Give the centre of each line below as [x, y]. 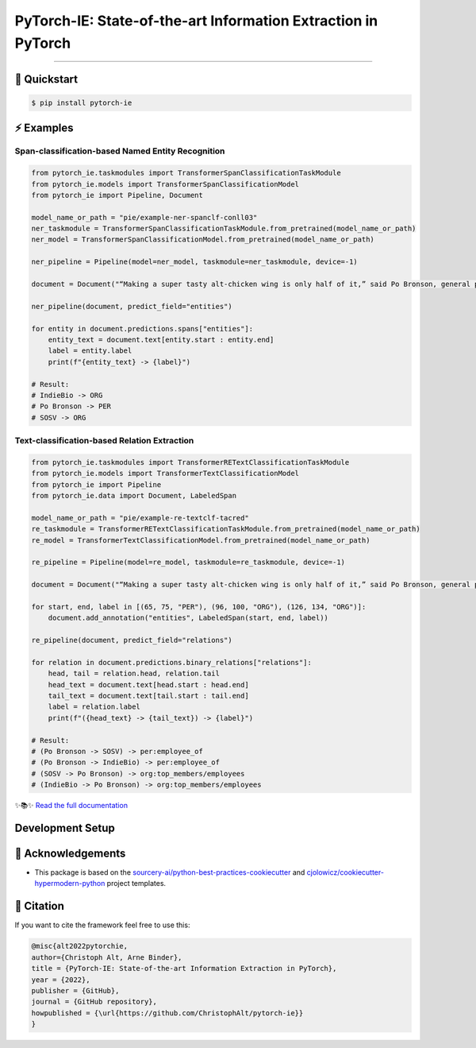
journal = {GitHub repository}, [94, 1002]
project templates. [136, 884]
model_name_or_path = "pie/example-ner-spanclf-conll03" [144, 217]
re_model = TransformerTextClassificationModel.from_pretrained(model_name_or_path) [201, 540]
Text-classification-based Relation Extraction [104, 441]
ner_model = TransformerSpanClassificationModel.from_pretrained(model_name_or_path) [203, 240]
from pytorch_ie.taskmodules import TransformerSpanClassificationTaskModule [186, 173]
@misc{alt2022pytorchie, [80, 946]
